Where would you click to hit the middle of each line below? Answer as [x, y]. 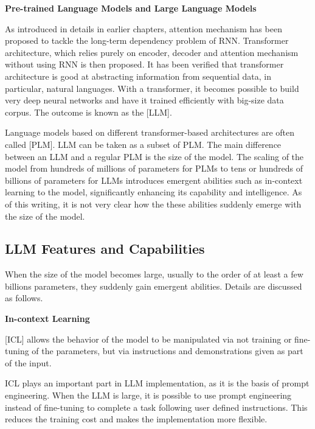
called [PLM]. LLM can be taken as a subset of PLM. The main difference [143, 144]
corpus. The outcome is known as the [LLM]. [88, 112]
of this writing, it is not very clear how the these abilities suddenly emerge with [153, 204]
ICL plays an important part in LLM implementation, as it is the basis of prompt [157, 383]
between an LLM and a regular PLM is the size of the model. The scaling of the [154, 156]
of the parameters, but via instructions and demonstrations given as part [168, 351]
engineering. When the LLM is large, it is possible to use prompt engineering [148, 395]
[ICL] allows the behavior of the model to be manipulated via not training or [148, 339]
